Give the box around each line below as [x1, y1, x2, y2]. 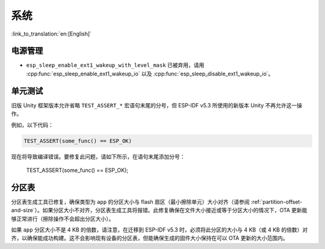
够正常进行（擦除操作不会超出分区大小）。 [11, 215, 114, 222]
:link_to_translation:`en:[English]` [11, 30, 92, 37]
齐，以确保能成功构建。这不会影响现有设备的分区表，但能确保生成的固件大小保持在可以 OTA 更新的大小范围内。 [11, 235, 288, 242]
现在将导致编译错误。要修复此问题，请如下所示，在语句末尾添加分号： [11, 153, 185, 160]
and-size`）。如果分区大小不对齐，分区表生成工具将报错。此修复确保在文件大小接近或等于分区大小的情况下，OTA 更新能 [11, 207, 308, 214]
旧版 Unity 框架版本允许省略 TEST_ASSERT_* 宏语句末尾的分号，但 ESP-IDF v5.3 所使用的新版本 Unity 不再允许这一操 [11, 101, 303, 109]
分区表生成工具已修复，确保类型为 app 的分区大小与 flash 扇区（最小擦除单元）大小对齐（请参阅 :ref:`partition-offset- [11, 198, 303, 205]
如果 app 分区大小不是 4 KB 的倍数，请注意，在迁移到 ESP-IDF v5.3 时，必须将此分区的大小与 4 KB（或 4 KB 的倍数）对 [11, 226, 308, 233]
